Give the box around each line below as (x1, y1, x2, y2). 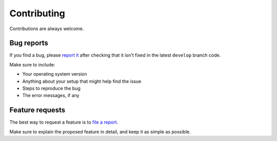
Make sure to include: (9, 61, 55, 67)
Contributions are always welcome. (9, 26, 84, 32)
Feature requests (9, 106, 66, 114)
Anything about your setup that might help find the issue (22, 78, 142, 84)
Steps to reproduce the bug (22, 85, 81, 91)
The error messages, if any (22, 92, 80, 99)
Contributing (9, 8, 65, 19)
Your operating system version (22, 71, 87, 77)
